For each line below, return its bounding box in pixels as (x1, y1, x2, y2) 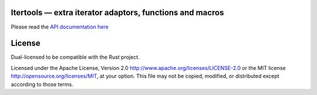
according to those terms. (11, 80, 73, 87)
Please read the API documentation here (11, 23, 109, 30)
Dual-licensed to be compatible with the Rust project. (11, 54, 140, 61)
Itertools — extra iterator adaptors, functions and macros (11, 8, 224, 17)
